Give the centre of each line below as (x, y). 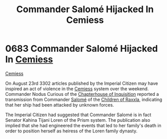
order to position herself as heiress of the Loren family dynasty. (71, 131)
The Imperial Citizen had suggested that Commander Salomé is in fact (78, 115)
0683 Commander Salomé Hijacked (82, 49)
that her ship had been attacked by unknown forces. (60, 105)
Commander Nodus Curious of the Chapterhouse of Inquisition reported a (82, 94)
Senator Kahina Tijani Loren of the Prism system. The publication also (78, 120)
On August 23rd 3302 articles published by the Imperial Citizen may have (82, 83)
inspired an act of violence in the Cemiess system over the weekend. (77, 89)
